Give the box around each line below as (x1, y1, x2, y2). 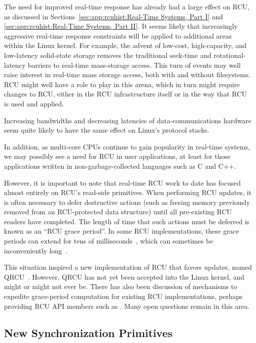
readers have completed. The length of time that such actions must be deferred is (4, 216, 250, 226)
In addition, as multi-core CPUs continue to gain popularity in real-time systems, (4, 141, 250, 151)
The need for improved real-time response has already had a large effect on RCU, (4, 1, 250, 11)
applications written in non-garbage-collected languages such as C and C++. (4, 160, 236, 171)
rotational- (214, 49, 246, 60)
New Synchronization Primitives (4, 325, 173, 340)
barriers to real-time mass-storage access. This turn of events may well (28, 59, 241, 70)
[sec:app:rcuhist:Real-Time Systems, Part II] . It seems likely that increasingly (4, 21, 238, 31)
